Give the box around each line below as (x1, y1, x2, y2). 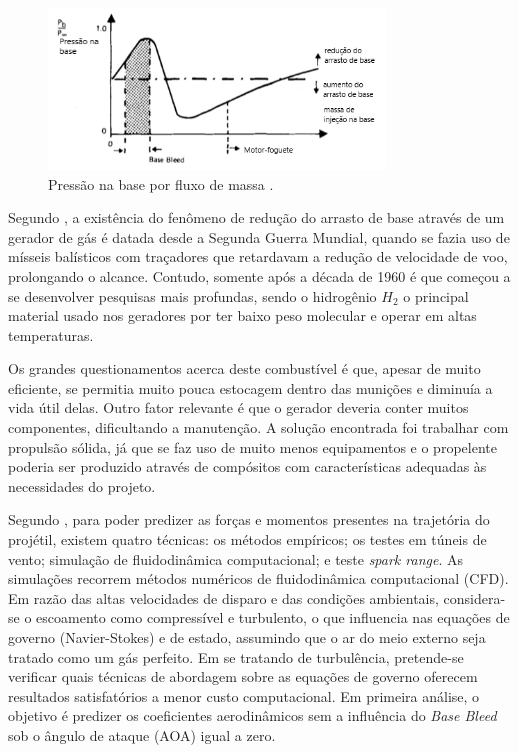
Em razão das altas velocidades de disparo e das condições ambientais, (8, 587, 439, 608)
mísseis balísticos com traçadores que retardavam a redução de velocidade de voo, (8, 246, 508, 267)
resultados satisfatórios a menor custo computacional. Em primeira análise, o (8, 685, 480, 706)
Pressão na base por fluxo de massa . (48, 173, 274, 194)
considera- (443, 587, 506, 608)
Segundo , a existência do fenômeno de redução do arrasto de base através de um (8, 207, 505, 228)
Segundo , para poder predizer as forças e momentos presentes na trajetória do (8, 509, 490, 530)
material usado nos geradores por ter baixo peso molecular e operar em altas (8, 305, 477, 326)
